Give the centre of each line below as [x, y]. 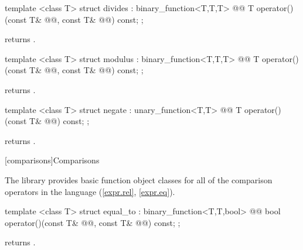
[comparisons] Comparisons [52, 160]
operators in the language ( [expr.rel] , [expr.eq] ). [90, 191]
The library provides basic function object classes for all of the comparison [139, 179]
